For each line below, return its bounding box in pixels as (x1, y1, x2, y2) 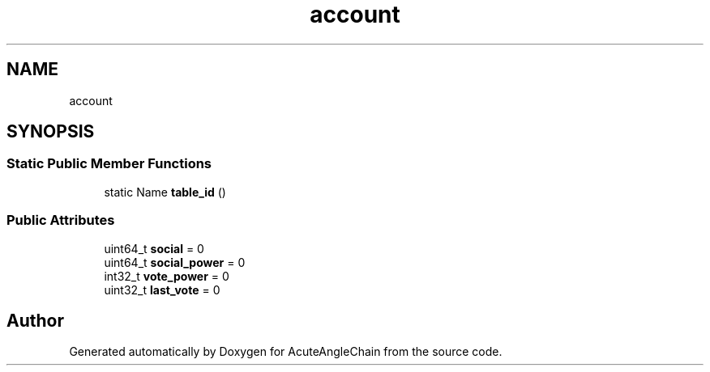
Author (6, 310, 64, 331)
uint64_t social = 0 (104, 241, 204, 256)
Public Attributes (6, 212, 115, 229)
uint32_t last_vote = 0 (104, 282, 220, 297)
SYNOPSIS (6, 121, 95, 142)
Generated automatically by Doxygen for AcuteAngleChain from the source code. (69, 345, 503, 359)
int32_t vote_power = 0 (104, 268, 229, 283)
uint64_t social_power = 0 (104, 255, 246, 269)
